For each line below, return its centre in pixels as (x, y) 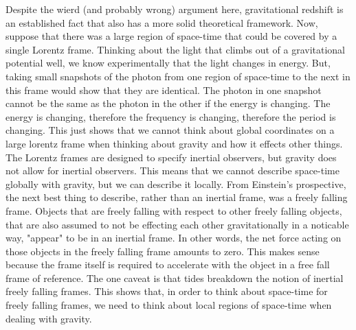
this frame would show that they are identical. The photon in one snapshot (164, 90)
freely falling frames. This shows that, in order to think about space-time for (167, 291)
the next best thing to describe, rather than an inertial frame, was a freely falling (177, 197)
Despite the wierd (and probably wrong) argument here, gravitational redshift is (175, 9)
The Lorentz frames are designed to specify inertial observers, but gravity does (171, 157)
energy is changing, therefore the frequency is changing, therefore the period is (171, 116)
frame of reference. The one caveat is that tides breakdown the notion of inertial (175, 278)
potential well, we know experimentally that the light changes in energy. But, (168, 63)
